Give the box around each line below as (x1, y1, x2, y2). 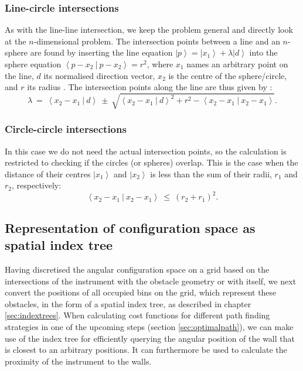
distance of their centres (5, 167, 91, 180)
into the (249, 46, 278, 59)
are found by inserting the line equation (30, 46, 173, 59)
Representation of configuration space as (5, 218, 256, 236)
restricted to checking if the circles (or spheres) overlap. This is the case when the (5, 156, 298, 169)
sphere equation (5, 58, 62, 70)
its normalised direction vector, (43, 69, 155, 81)
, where (147, 58, 173, 70)
